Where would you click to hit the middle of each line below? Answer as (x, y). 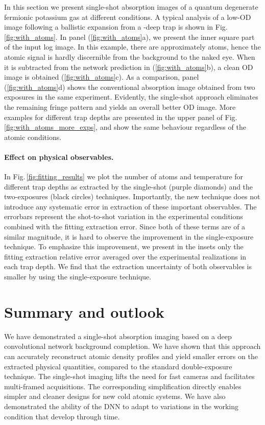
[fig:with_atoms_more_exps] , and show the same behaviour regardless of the (125, 127)
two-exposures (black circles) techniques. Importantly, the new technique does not (132, 196)
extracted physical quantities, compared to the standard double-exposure (118, 366)
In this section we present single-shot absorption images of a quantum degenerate (131, 7)
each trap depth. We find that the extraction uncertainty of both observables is (128, 266)
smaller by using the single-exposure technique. (78, 277)
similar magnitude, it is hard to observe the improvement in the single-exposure (129, 236)
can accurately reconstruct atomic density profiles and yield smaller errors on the (131, 356)
